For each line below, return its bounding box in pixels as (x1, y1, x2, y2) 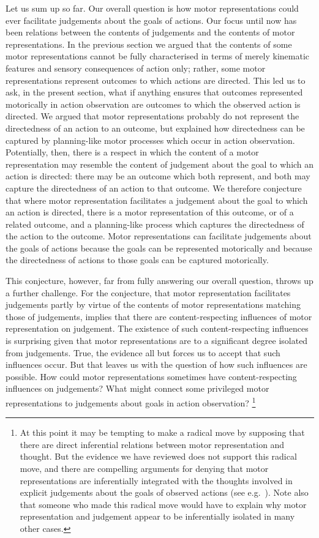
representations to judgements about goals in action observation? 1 (6, 395, 256, 409)
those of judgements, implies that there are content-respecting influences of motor (6, 310, 312, 323)
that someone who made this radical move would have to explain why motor (20, 498, 307, 510)
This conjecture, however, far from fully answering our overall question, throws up (6, 274, 313, 287)
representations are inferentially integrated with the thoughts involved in (20, 474, 293, 487)
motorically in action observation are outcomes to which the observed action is (6, 97, 301, 110)
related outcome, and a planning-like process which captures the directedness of (6, 217, 304, 230)
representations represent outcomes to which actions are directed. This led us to (6, 73, 306, 86)
